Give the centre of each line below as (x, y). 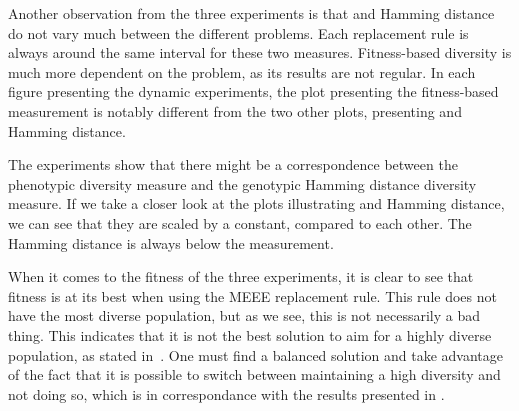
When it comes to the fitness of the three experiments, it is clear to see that (241, 276)
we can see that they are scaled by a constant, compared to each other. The (240, 222)
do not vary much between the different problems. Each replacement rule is (238, 32)
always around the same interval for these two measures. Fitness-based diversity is (260, 52)
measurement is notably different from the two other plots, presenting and (235, 110)
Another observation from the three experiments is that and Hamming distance (251, 13)
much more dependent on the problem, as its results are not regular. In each (242, 71)
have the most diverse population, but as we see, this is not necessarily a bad (244, 315)
